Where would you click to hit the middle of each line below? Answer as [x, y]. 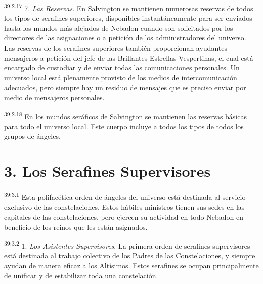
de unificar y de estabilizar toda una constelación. [81, 275]
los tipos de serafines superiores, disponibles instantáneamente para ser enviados [128, 18]
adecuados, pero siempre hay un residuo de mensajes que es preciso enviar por [125, 87]
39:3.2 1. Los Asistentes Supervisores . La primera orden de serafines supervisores [127, 245]
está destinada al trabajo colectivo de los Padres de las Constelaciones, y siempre [130, 255]
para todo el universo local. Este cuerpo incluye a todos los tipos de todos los [124, 126]
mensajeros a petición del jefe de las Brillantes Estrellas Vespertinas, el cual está [129, 57]
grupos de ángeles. [32, 136]
